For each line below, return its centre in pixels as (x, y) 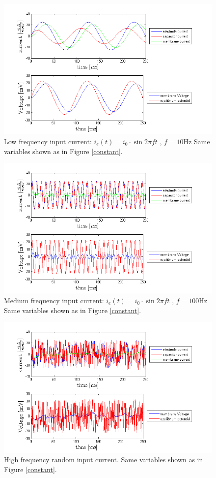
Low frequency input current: (48, 141)
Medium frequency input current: (54, 301)
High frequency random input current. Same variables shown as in (104, 460)
